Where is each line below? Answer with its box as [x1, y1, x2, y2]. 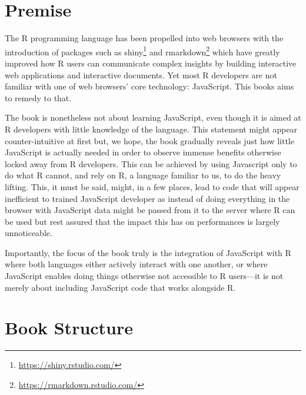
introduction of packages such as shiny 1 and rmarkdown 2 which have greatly [5, 44, 280, 58]
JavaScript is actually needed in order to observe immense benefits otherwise [5, 146, 281, 158]
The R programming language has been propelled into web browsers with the [5, 32, 284, 44]
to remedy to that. [5, 91, 72, 104]
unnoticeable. [5, 227, 52, 239]
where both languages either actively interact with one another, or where [5, 258, 268, 270]
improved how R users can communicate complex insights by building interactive [5, 57, 297, 69]
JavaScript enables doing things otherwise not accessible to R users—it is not [5, 270, 284, 282]
